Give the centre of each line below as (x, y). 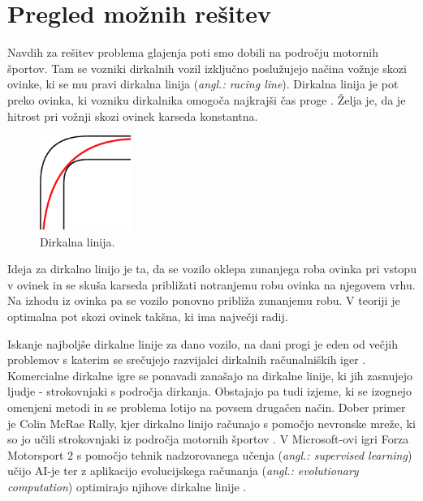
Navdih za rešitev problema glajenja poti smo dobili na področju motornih (193, 52)
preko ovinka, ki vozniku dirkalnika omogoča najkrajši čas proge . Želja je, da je (207, 99)
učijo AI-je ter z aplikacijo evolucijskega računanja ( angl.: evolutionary (183, 471)
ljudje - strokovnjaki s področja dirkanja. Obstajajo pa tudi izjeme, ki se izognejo (209, 391)
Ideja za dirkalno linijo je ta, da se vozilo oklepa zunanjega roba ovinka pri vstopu (212, 269)
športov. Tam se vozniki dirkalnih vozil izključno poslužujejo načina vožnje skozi (207, 68)
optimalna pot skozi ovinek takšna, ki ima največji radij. (148, 317)
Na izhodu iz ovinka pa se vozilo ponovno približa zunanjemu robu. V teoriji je (204, 300)
